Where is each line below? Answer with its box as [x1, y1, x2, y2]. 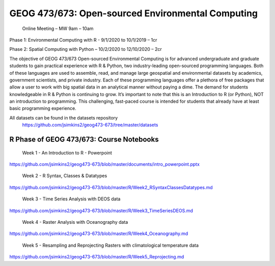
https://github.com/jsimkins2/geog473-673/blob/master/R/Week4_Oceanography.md [9, 230, 188, 237]
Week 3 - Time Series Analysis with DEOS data [22, 196, 121, 202]
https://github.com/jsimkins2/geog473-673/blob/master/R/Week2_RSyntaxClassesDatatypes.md [9, 184, 213, 190]
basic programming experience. [9, 105, 76, 111]
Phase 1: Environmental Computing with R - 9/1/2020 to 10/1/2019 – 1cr [9, 37, 157, 43]
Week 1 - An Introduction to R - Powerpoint [22, 150, 112, 156]
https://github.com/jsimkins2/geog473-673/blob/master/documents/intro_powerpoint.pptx [9, 161, 200, 167]
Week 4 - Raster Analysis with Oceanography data [22, 219, 128, 225]
